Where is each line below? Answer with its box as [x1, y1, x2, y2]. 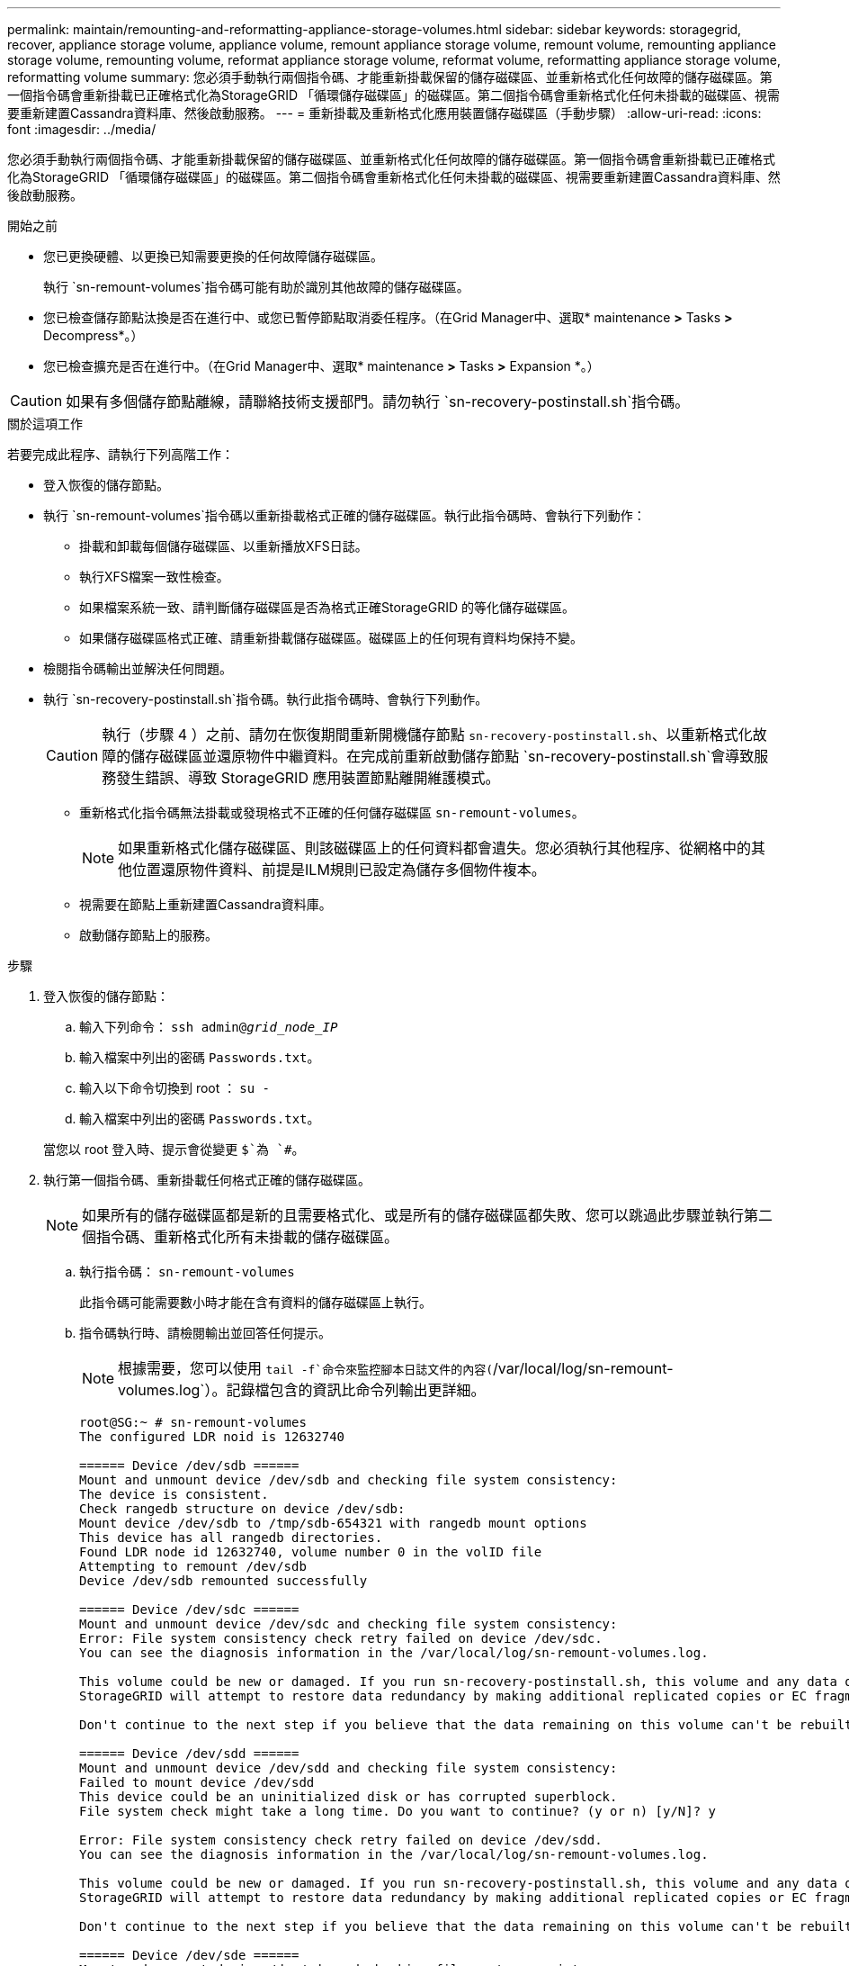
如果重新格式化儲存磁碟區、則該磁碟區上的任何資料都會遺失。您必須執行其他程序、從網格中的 [118, 839, 752, 857]
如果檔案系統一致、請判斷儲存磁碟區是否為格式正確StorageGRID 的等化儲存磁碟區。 [79, 600, 575, 615]
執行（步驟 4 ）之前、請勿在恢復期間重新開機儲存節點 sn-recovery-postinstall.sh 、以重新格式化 [102, 726, 753, 744]
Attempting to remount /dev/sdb [79, 1559, 307, 1574]
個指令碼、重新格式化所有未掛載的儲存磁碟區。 [82, 1228, 399, 1246]
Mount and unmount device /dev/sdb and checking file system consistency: [79, 1473, 618, 1487]
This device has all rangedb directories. [79, 1530, 383, 1545]
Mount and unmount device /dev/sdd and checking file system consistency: [79, 1761, 618, 1775]
